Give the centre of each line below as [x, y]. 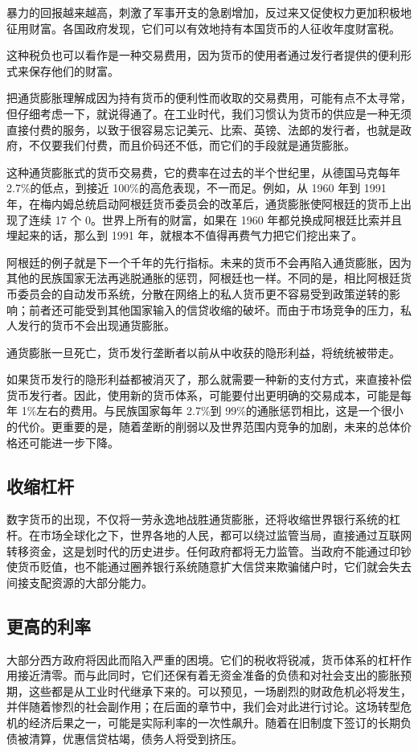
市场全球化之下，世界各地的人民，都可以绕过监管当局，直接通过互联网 [225, 535]
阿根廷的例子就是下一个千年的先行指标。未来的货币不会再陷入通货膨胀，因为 [209, 262]
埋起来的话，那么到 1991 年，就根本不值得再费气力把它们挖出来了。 [185, 235]
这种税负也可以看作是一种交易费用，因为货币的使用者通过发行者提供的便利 [203, 55]
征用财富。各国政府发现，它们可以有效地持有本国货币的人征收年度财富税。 [203, 28]
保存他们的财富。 [74, 70]
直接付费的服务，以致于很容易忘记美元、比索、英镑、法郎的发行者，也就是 [203, 129]
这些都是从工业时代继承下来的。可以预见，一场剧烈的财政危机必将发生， [220, 690]
